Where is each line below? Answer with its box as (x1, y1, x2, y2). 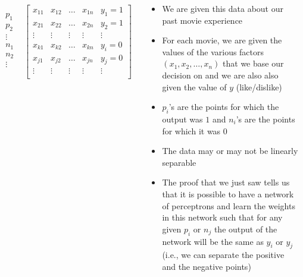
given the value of (162, 80, 227, 93)
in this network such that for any (162, 211, 283, 224)
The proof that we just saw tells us (162, 176, 290, 188)
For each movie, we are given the (162, 34, 282, 46)
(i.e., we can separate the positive (162, 248, 285, 261)
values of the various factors (162, 45, 264, 58)
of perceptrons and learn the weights (162, 199, 295, 212)
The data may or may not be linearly (162, 144, 298, 157)
